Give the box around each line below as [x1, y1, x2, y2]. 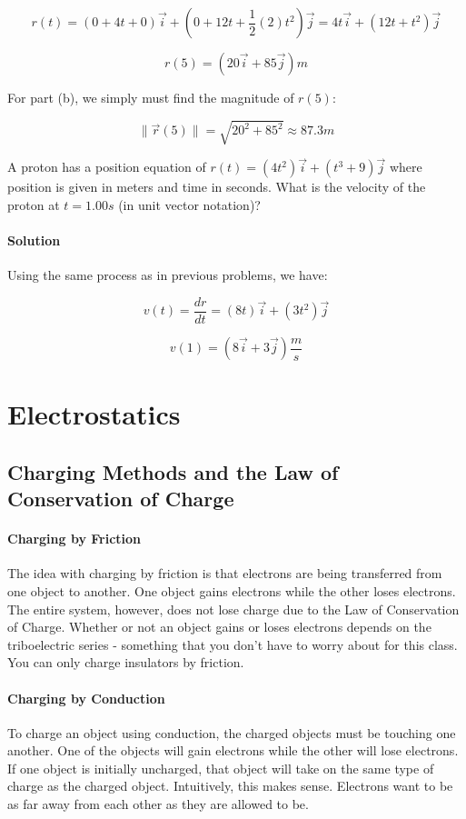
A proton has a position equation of [7, 157, 206, 176]
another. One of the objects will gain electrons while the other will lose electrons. [7, 741, 459, 760]
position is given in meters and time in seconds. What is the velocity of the [7, 177, 426, 196]
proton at [7, 195, 60, 214]
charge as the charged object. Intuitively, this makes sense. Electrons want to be [7, 776, 453, 795]
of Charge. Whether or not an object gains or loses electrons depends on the [7, 617, 431, 636]
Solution [7, 231, 61, 250]
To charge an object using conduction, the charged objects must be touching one [7, 723, 456, 742]
